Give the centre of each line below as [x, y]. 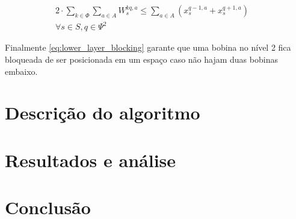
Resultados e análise [91, 160]
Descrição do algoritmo [103, 113]
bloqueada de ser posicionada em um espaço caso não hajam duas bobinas [141, 59]
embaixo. [21, 71]
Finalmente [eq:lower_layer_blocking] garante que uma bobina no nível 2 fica [148, 47]
